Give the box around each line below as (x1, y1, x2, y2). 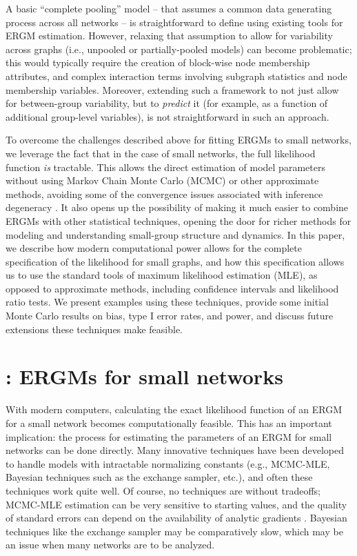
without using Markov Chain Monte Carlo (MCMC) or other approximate (6, 173, 319, 188)
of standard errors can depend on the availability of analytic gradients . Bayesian (6, 510, 347, 525)
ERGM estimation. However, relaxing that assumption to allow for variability (6, 28, 333, 43)
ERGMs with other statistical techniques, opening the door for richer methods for (6, 213, 351, 228)
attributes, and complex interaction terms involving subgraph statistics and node (6, 68, 347, 83)
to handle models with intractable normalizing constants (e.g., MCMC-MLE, (6, 456, 330, 470)
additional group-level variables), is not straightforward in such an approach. (6, 109, 329, 123)
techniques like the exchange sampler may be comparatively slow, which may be (6, 524, 343, 538)
